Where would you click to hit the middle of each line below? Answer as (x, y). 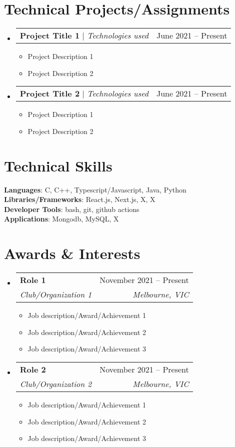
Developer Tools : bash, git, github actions (72, 209)
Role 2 (33, 369)
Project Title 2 (50, 93)
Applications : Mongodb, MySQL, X (61, 219)
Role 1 (33, 280)
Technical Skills (58, 165)
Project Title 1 (50, 35)
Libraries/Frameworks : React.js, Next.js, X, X (80, 199)
